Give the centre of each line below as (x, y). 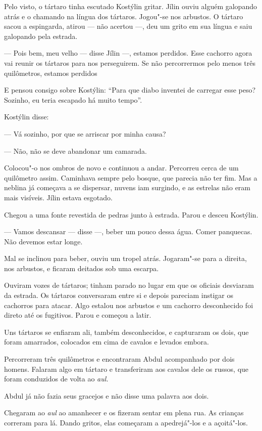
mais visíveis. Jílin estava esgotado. (58, 197)
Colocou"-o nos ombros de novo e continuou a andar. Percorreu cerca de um (121, 168)
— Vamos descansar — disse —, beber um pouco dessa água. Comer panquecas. (128, 231)
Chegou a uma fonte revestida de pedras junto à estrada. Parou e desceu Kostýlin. (131, 214)
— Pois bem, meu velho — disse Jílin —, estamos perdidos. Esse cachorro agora (128, 53)
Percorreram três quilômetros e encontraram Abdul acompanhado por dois (119, 359)
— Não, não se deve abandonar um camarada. (75, 150)
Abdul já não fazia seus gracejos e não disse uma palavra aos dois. (107, 395)
